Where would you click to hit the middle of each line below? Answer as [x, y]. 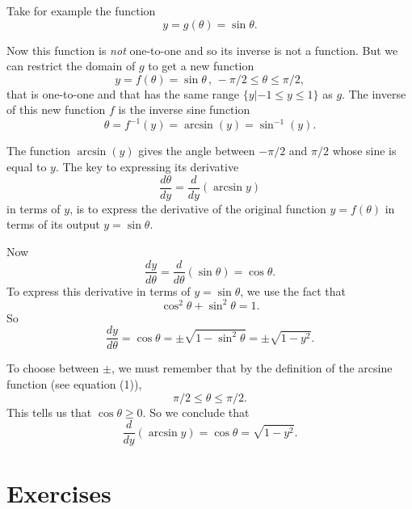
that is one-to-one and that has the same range [123, 93]
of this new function [56, 109]
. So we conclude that [196, 412]
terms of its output [53, 224]
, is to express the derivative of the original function [198, 208]
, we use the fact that [293, 290]
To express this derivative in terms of [99, 290]
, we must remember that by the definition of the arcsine [252, 368]
